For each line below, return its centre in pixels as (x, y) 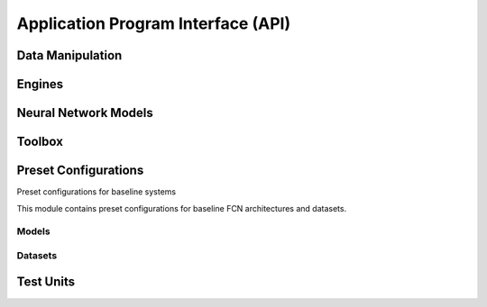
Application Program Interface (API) (154, 23)
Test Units (46, 282)
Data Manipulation (69, 55)
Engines (40, 84)
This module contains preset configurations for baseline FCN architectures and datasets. (182, 208)
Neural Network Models (85, 113)
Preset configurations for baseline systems (96, 192)
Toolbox (40, 142)
